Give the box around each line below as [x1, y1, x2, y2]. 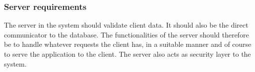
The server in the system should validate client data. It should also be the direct [4, 20, 249, 30]
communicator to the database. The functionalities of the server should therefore [4, 29, 249, 39]
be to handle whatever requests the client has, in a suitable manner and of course [4, 39, 252, 49]
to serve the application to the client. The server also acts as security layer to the [4, 49, 251, 59]
